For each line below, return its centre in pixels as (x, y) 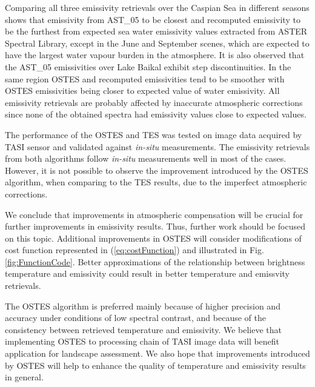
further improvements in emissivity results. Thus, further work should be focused (155, 226)
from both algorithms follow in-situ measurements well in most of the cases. (146, 158)
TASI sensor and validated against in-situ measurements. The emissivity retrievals (157, 146)
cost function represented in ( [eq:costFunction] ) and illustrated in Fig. (134, 250)
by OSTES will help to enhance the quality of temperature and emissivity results (155, 365)
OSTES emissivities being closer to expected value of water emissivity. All (142, 91)
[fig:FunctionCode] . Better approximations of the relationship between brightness (155, 261)
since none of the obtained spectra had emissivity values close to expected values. (156, 114)
